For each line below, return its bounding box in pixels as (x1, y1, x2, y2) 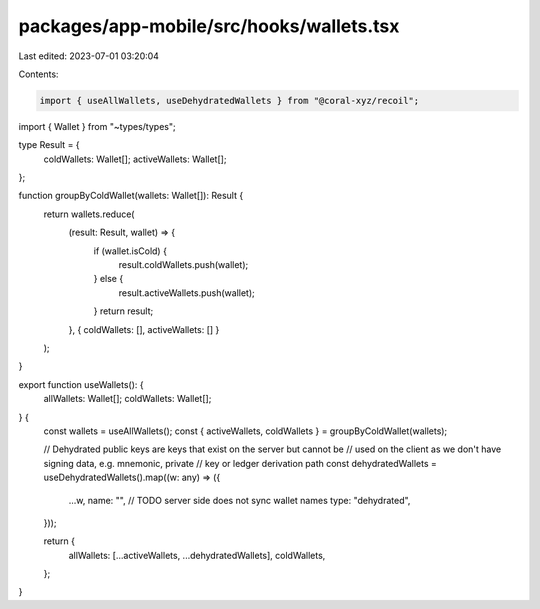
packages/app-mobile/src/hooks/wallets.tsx (18, 15, 400, 37)
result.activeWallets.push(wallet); (118, 286, 255, 299)
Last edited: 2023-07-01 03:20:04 (18, 50, 160, 62)
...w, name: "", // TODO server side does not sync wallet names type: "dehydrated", (68, 494, 411, 506)
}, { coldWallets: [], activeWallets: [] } (68, 323, 220, 335)
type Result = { (18, 139, 80, 151)
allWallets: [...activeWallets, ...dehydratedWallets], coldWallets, (68, 549, 326, 561)
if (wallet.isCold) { (93, 245, 167, 257)
